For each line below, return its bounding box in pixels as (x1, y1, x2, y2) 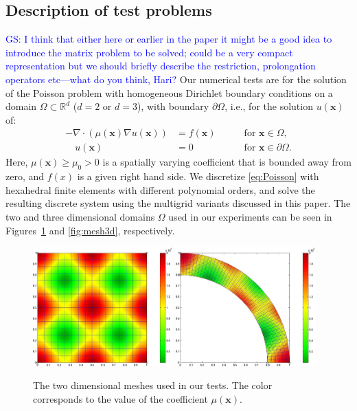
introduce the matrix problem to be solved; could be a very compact (5, 45, 293, 59)
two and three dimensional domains (5, 210, 155, 223)
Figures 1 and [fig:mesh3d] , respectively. (5, 223, 175, 237)
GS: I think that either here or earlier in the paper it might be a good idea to (5, 32, 332, 46)
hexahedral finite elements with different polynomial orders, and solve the (5, 182, 315, 197)
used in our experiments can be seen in (168, 210, 332, 223)
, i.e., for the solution (224, 99, 313, 113)
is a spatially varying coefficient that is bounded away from (102, 155, 352, 169)
